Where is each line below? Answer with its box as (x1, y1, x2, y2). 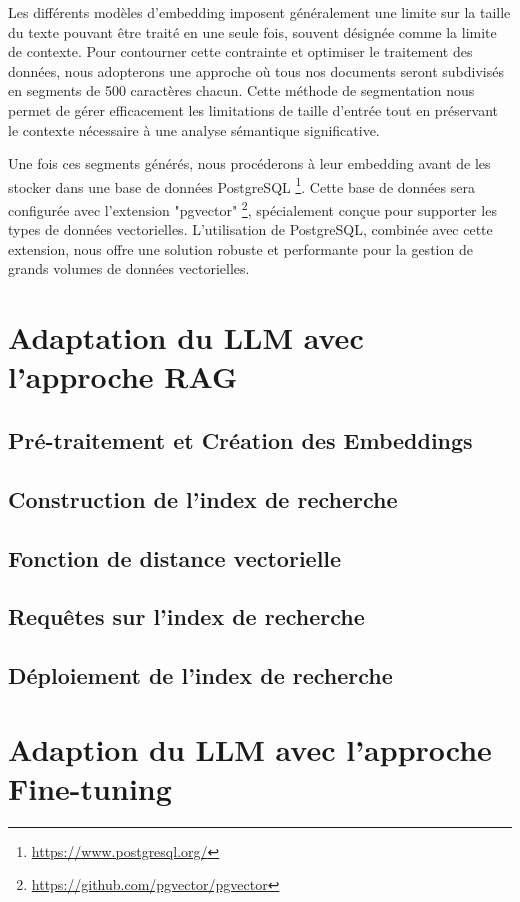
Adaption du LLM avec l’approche (8, 728, 492, 769)
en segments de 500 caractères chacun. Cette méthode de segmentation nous (8, 80, 475, 101)
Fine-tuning (8, 767, 172, 808)
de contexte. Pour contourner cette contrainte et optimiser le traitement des (8, 41, 473, 62)
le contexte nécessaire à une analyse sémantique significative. (8, 119, 380, 140)
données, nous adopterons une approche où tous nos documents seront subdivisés (8, 60, 504, 81)
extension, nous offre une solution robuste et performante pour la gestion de (8, 238, 473, 259)
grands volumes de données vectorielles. (8, 258, 250, 279)
